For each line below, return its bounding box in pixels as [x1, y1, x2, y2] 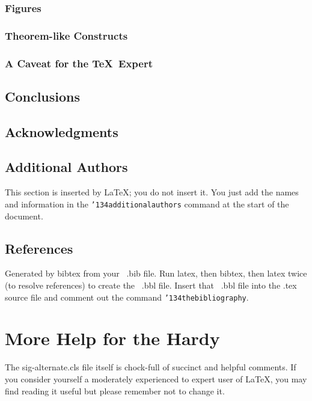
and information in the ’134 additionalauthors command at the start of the [5, 197, 289, 210]
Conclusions [5, 87, 81, 105]
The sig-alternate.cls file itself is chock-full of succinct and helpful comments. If [5, 361, 296, 373]
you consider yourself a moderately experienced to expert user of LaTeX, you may [5, 372, 307, 385]
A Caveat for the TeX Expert [5, 55, 153, 70]
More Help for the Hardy [5, 326, 220, 350]
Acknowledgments [5, 122, 118, 141]
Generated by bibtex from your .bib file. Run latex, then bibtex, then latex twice [5, 267, 307, 280]
